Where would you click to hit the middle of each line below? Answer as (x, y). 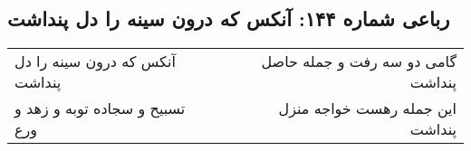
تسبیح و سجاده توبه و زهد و (100, 109)
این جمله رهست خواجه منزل (367, 109)
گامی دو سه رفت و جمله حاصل (359, 61)
